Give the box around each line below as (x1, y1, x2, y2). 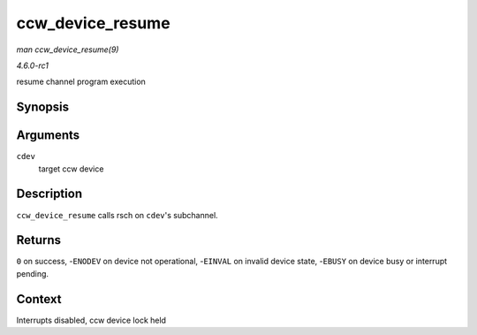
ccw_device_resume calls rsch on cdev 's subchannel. (16, 209, 218, 220)
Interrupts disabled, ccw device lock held (16, 315, 167, 325)
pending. (16, 268, 49, 278)
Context (16, 292, 62, 307)
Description (16, 187, 83, 202)
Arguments (16, 128, 80, 143)
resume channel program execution (16, 76, 146, 88)
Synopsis (16, 100, 70, 115)
